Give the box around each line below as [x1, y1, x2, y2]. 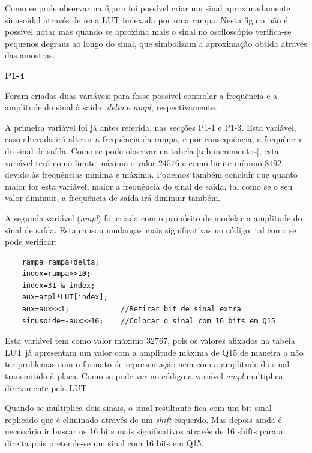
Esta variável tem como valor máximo [5, 334, 144, 347]
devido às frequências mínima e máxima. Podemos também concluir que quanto [5, 168, 298, 181]
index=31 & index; [22, 281, 95, 290]
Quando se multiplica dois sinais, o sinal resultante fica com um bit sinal [5, 401, 272, 414]
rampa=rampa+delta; [22, 257, 100, 266]
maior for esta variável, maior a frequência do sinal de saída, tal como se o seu [5, 179, 293, 192]
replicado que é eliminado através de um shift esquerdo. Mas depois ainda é [5, 413, 282, 425]
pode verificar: [5, 235, 58, 248]
